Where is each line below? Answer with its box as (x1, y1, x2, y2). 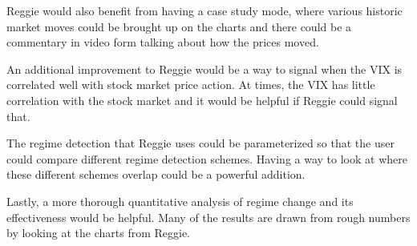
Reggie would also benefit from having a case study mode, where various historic (6, 2, 403, 18)
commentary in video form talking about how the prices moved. (6, 34, 319, 50)
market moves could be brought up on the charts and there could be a (6, 18, 352, 34)
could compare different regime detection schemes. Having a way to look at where (6, 150, 407, 167)
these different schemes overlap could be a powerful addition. (6, 166, 306, 183)
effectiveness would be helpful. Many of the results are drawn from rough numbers (6, 208, 411, 225)
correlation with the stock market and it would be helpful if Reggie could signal (6, 91, 398, 108)
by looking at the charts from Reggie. (6, 224, 191, 241)
